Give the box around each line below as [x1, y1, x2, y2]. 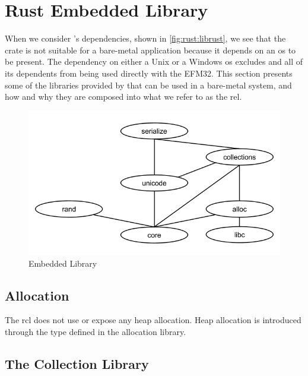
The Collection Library [5, 354, 149, 372]
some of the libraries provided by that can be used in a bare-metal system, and [5, 78, 292, 91]
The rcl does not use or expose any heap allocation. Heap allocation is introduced [5, 314, 301, 326]
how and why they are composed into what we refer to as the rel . [5, 90, 242, 103]
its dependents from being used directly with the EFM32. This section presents [5, 67, 293, 79]
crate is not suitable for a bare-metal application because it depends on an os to [5, 43, 296, 56]
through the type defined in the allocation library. [5, 325, 186, 337]
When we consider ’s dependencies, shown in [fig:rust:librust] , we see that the [5, 32, 286, 45]
